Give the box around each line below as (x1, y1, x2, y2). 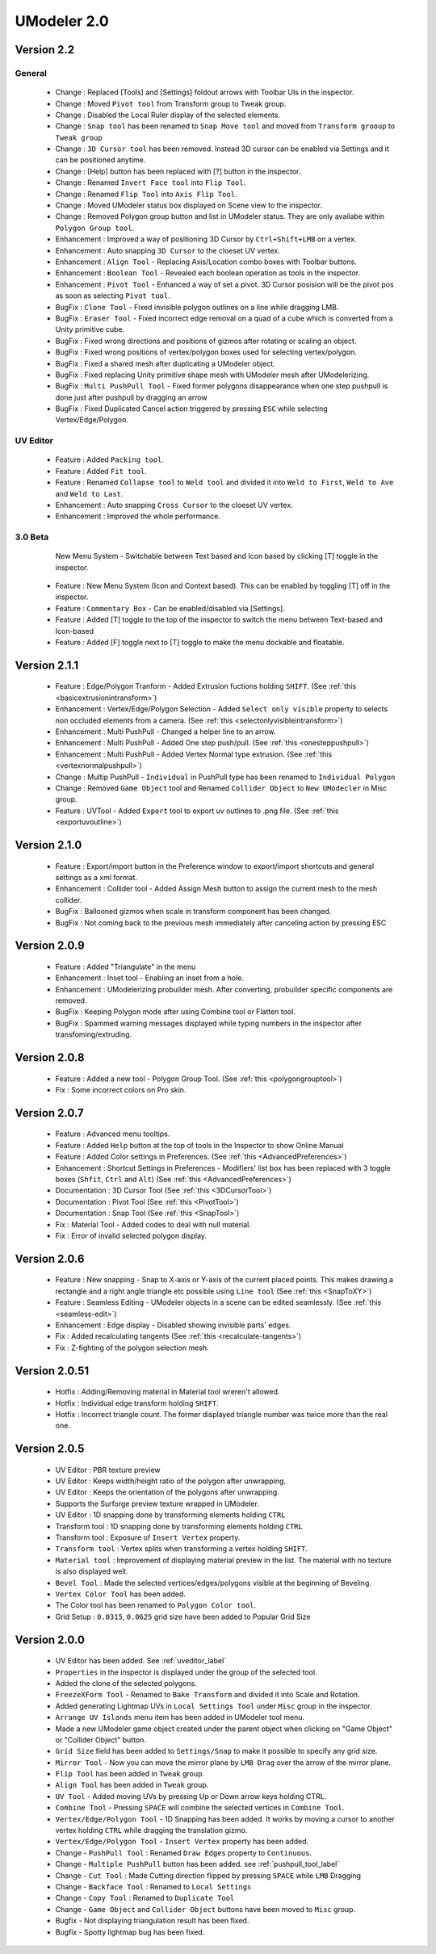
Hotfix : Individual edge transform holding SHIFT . (55, 1398, 220, 1408)
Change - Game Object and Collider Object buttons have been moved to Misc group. (55, 1904, 355, 1914)
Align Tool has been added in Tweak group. (55, 1780, 209, 1790)
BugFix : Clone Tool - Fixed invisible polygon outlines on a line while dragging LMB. (55, 302, 339, 312)
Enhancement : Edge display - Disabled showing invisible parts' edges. (55, 1320, 291, 1330)
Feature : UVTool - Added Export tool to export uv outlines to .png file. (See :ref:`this (55, 806, 339, 816)
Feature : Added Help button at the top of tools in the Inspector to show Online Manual (55, 1140, 344, 1150)
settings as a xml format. (55, 872, 137, 882)
